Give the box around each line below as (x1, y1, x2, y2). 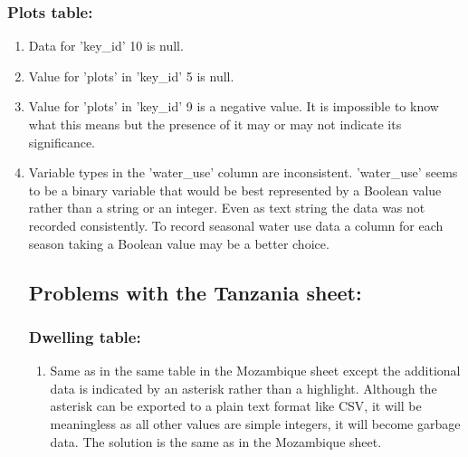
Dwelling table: (28, 325, 141, 348)
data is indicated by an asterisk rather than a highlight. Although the (50, 378, 437, 397)
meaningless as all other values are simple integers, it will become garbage (50, 414, 461, 433)
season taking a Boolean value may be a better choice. (28, 233, 330, 252)
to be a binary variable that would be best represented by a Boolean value (28, 180, 442, 199)
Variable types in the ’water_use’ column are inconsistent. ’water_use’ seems (28, 163, 458, 182)
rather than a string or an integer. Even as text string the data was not (28, 198, 425, 217)
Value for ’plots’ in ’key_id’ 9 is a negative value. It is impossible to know (28, 97, 439, 116)
